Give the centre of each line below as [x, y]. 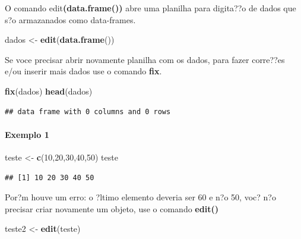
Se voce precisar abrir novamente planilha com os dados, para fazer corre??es [145, 59]
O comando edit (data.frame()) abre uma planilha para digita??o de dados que [150, 8]
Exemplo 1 [27, 134]
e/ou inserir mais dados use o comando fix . [83, 71]
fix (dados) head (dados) [49, 91]
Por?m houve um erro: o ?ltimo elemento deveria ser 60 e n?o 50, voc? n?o [140, 197]
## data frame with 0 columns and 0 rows [88, 111]
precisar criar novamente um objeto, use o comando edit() [112, 208]
